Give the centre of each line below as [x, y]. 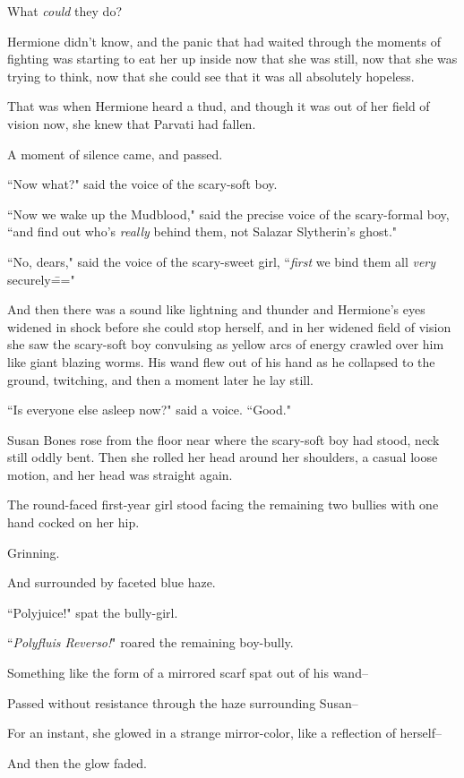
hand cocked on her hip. [73, 522]
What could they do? [64, 11]
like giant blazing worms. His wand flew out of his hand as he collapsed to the [221, 361]
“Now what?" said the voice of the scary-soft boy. [142, 184]
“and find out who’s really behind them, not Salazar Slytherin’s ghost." [202, 231]
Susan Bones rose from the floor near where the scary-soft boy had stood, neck [223, 439]
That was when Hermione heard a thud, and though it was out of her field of [219, 106]
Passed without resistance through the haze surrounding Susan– [183, 702]
